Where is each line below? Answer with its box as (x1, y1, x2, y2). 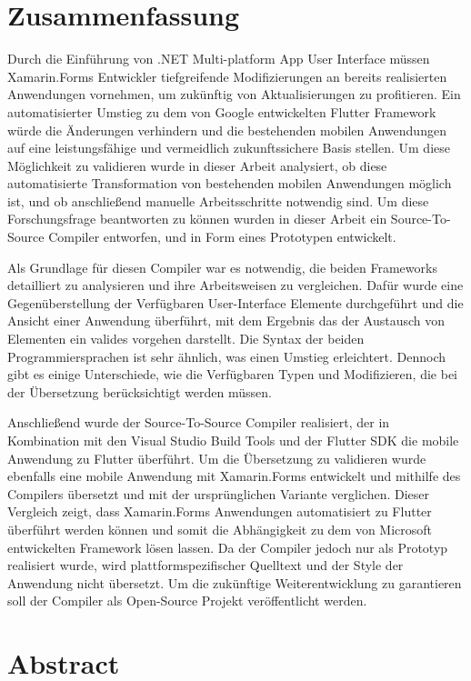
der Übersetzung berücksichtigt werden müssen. (7, 382, 272, 401)
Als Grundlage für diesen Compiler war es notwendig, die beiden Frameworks (7, 257, 437, 276)
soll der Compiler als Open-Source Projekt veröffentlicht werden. (7, 591, 367, 610)
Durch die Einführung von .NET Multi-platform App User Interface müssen (7, 49, 430, 68)
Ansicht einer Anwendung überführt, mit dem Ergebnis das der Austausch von (7, 311, 446, 330)
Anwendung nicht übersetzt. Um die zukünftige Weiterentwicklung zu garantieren (7, 573, 462, 592)
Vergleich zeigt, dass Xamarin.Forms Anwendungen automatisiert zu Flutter (7, 502, 432, 521)
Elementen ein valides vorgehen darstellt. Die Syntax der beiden (7, 329, 365, 348)
